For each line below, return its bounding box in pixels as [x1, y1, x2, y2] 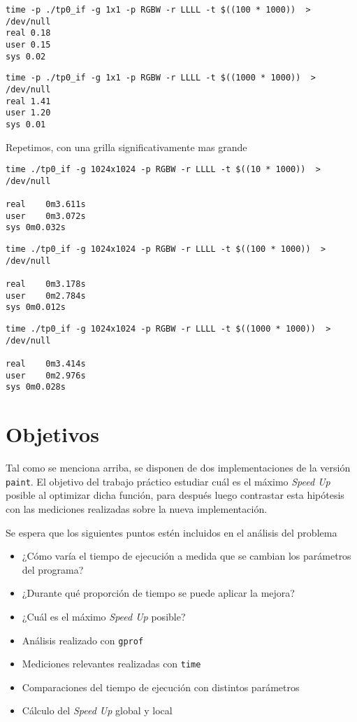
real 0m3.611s [6, 199, 86, 210]
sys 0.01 [6, 119, 46, 129]
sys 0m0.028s [6, 382, 66, 392]
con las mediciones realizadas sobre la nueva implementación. [6, 501, 268, 516]
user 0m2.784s [6, 290, 86, 301]
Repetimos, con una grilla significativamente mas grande [6, 139, 247, 154]
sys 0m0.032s [6, 222, 66, 233]
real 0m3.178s [6, 279, 86, 290]
